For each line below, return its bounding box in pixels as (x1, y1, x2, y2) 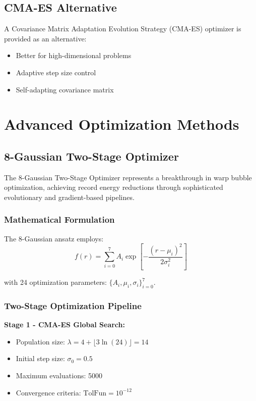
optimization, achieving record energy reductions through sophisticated (4, 182, 223, 192)
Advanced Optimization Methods (4, 114, 239, 134)
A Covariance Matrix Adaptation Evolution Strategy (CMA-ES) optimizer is (4, 23, 241, 34)
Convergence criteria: (16, 387, 81, 397)
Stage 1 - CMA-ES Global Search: (4, 319, 125, 330)
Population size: (16, 336, 65, 346)
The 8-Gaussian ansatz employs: (4, 233, 104, 243)
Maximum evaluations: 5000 (16, 370, 102, 381)
